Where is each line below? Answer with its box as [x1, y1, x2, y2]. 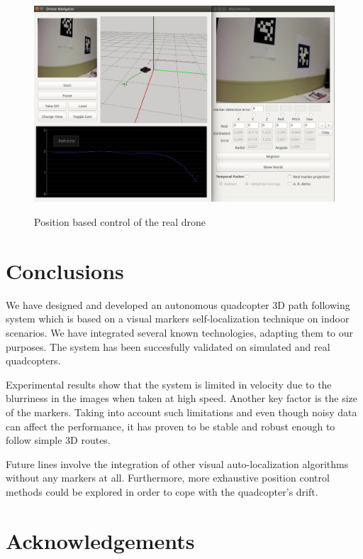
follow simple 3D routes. [6, 433, 111, 447]
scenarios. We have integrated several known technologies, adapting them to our [6, 325, 354, 340]
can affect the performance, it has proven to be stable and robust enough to [6, 418, 335, 433]
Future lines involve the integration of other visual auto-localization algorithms [6, 456, 349, 471]
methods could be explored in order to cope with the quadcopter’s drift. [6, 484, 318, 499]
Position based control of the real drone [34, 215, 206, 229]
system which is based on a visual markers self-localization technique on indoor [6, 311, 350, 326]
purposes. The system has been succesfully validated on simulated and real [6, 339, 330, 354]
